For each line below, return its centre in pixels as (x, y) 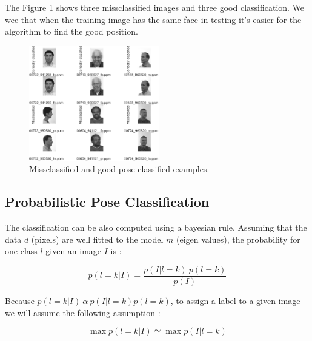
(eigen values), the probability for (238, 239)
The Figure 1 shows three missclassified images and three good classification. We (155, 7)
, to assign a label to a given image (235, 300)
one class (21, 251)
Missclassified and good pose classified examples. (119, 169)
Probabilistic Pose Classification (107, 202)
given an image (74, 251)
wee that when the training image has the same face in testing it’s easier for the (153, 19)
